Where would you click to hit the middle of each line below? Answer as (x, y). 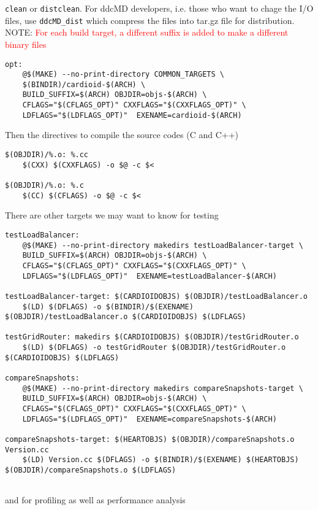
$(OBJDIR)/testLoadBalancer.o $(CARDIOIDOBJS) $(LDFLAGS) (126, 317)
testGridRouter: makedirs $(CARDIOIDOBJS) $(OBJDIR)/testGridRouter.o (152, 337)
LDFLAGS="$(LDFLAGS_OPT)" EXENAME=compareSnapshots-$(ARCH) (150, 419)
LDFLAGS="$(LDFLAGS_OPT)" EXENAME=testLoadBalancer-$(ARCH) (150, 276)
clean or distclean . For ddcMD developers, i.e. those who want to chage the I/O (159, 8)
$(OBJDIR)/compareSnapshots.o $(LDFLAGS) (91, 470)
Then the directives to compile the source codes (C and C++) (122, 135)
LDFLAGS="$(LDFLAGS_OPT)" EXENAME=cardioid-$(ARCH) (132, 115)
